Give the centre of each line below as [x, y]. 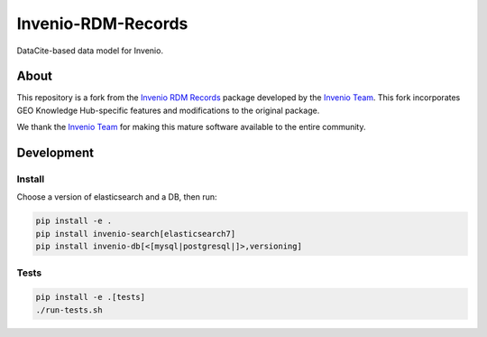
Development [55, 153]
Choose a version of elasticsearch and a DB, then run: [117, 197]
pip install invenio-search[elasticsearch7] [136, 234]
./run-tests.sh [69, 310]
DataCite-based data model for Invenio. [90, 51]
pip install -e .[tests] [91, 297]
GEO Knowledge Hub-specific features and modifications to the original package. [168, 110]
